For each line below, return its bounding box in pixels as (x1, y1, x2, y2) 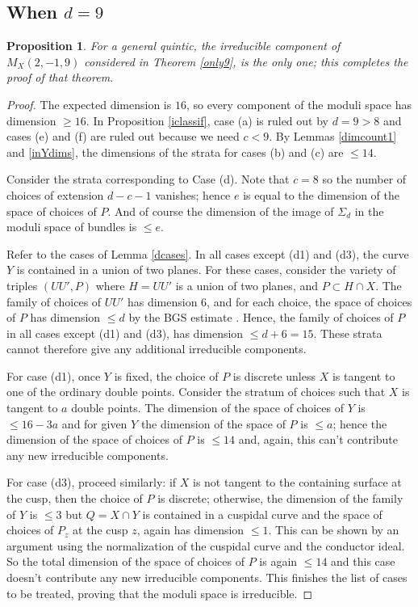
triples (6, 276, 38, 293)
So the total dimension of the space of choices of (6, 553, 245, 570)
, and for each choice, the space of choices (207, 293, 412, 310)
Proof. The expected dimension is (6, 95, 172, 112)
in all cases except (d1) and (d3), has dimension (6, 324, 244, 341)
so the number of (322, 171, 407, 188)
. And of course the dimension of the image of (107, 202, 334, 219)
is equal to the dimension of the (243, 186, 399, 203)
